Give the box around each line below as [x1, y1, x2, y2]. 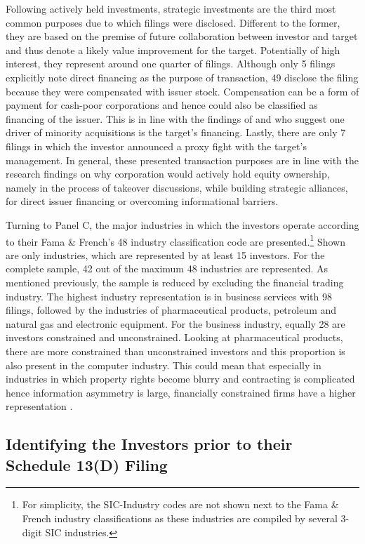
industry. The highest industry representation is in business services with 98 [6, 288, 332, 303]
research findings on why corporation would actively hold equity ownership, [6, 166, 330, 181]
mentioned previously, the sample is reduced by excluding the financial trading [6, 274, 344, 289]
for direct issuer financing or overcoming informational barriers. [6, 194, 279, 208]
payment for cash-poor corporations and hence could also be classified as [6, 98, 318, 112]
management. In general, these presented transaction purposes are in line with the [6, 152, 359, 167]
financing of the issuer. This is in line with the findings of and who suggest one [6, 111, 345, 126]
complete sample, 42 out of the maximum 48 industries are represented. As [6, 261, 328, 276]
